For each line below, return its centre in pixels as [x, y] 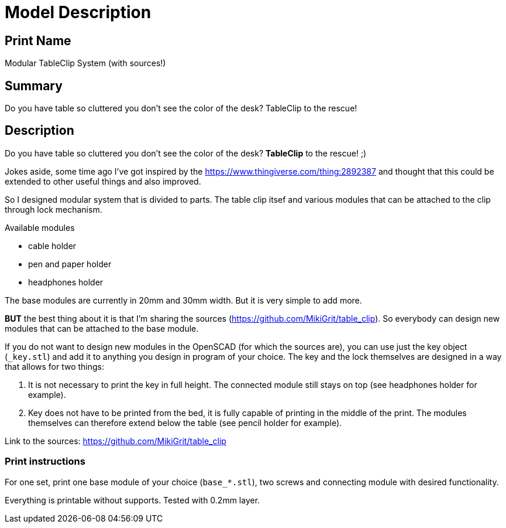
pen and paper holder [70, 264]
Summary [34, 86]
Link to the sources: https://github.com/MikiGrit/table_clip [116, 441]
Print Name [38, 40]
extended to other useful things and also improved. [103, 181]
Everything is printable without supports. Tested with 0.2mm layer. [132, 500]
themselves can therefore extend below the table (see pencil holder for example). [185, 423]
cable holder [52, 246]
